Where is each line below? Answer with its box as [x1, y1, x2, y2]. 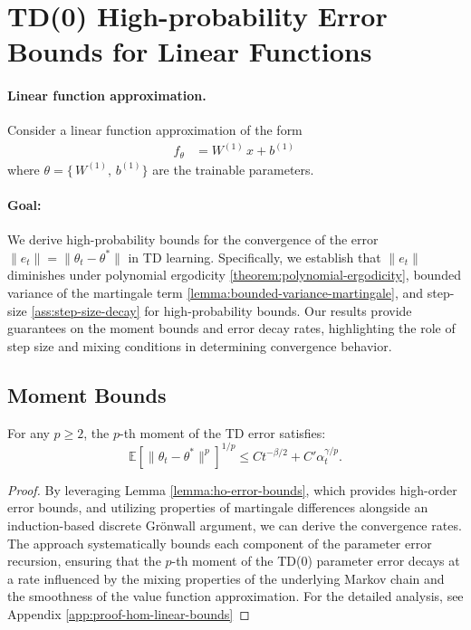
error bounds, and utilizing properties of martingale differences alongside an [7, 498, 428, 517]
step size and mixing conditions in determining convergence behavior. [7, 336, 392, 355]
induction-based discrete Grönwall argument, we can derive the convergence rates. [7, 515, 462, 534]
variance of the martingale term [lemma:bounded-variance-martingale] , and [7, 283, 424, 302]
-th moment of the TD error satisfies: [120, 423, 326, 442]
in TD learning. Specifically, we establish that [128, 247, 381, 266]
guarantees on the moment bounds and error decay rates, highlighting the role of [7, 319, 456, 338]
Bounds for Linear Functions [7, 33, 372, 70]
